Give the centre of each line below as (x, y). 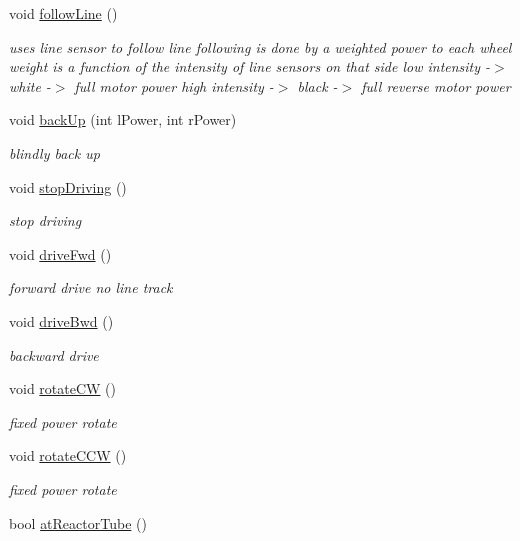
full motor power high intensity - (174, 85)
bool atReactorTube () (78, 522)
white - (30, 85)
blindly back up (54, 152)
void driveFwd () (60, 253)
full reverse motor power (436, 85)
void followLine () (63, 13)
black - (317, 85)
